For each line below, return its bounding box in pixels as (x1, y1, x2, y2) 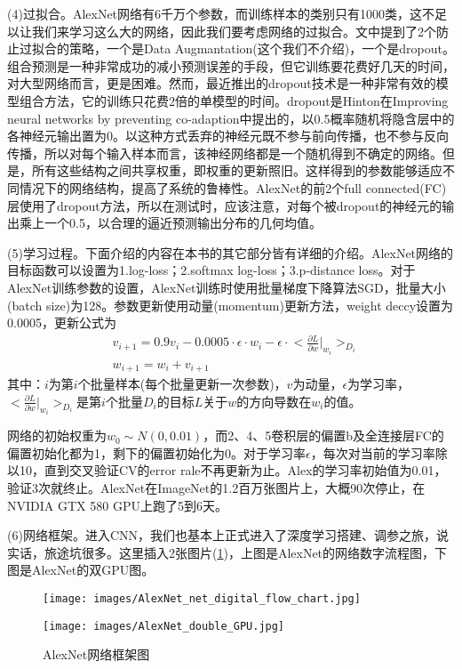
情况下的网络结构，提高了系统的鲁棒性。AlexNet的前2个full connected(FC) (19, 178, 447, 197)
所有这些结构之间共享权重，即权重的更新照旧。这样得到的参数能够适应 (31, 161, 442, 180)
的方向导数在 (236, 391, 312, 410)
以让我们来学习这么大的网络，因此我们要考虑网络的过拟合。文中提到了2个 (7, 21, 436, 40)
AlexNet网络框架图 (43, 645, 150, 664)
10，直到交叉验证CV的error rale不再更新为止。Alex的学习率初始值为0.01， (19, 461, 447, 480)
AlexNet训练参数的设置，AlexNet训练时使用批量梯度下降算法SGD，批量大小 (7, 278, 446, 296)
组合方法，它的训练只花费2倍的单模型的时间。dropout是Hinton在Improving (19, 91, 449, 109)
